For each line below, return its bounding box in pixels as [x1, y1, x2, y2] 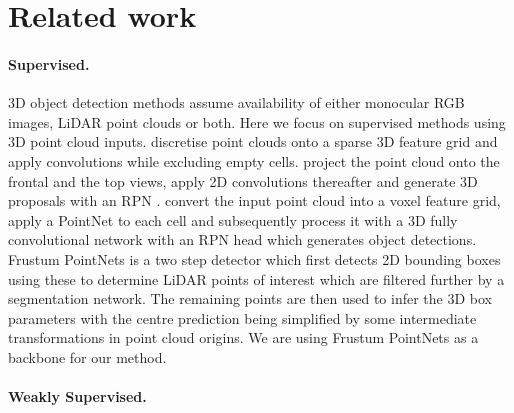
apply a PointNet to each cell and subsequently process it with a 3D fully [8, 209, 458, 230]
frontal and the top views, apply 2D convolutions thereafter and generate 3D [8, 170, 478, 191]
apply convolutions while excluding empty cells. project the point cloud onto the [8, 150, 500, 171]
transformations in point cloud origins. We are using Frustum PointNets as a [8, 327, 479, 348]
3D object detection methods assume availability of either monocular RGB [8, 92, 465, 113]
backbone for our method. [8, 346, 167, 367]
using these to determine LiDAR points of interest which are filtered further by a [8, 268, 505, 289]
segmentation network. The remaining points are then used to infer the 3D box [8, 288, 492, 309]
